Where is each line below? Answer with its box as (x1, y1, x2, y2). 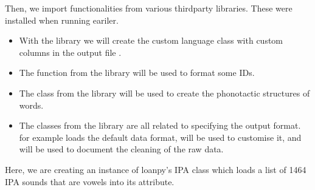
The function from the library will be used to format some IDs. (19, 66, 255, 79)
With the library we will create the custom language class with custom (19, 34, 283, 47)
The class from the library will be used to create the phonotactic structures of (19, 86, 310, 99)
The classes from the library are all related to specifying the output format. (19, 119, 301, 132)
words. (19, 98, 44, 111)
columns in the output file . (19, 46, 122, 58)
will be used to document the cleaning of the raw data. (19, 143, 224, 155)
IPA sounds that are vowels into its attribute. (5, 175, 175, 188)
